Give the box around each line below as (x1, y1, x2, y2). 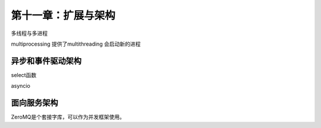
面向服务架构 (11, 98, 58, 108)
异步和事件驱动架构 (11, 56, 81, 66)
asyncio (11, 82, 31, 89)
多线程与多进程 (11, 30, 48, 37)
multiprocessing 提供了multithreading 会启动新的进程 (11, 40, 141, 47)
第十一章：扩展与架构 (11, 9, 116, 22)
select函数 (11, 71, 37, 78)
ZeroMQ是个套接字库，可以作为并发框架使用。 (11, 113, 125, 121)
